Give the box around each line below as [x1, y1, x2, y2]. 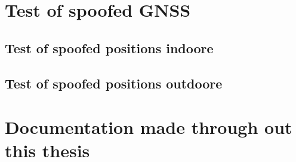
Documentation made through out [5, 115, 292, 139]
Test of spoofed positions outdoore [5, 74, 223, 92]
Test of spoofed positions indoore [5, 38, 214, 57]
